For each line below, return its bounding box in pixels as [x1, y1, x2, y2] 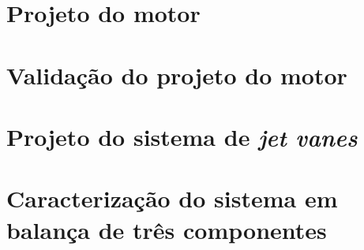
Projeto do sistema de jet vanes [6, 120, 358, 153]
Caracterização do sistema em [6, 182, 338, 215]
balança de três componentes [6, 213, 327, 245]
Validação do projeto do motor [6, 58, 347, 91]
